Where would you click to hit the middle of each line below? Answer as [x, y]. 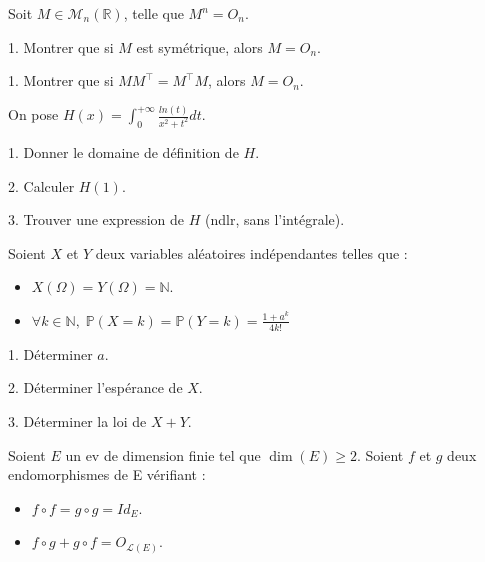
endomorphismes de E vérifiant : [107, 474]
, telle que [153, 13]
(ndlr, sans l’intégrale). [275, 219]
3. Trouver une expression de [96, 219]
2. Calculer [41, 185]
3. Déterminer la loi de [77, 420]
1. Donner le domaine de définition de [123, 151]
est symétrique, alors [199, 46]
